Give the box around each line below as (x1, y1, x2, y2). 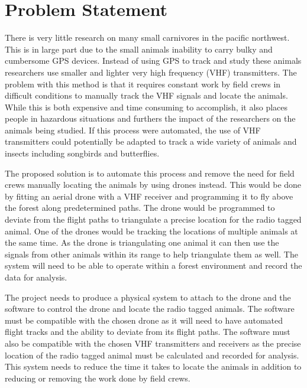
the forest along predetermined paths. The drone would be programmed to (5, 201, 275, 214)
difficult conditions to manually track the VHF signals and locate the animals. (5, 89, 288, 102)
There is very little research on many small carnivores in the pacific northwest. (5, 31, 290, 44)
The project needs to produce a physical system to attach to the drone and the (5, 291, 291, 303)
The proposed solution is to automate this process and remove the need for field (5, 167, 295, 179)
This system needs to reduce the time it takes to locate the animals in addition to (5, 360, 302, 373)
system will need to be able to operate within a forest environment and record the (5, 259, 302, 272)
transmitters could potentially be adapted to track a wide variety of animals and (5, 135, 297, 148)
